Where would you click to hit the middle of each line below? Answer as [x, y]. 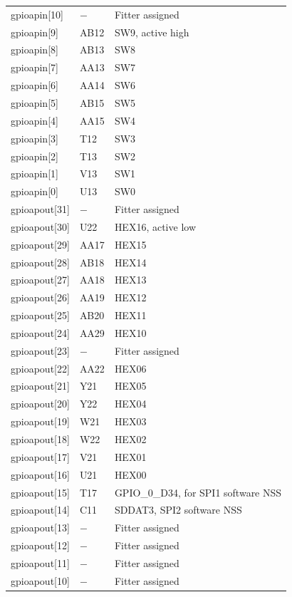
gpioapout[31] [40, 209]
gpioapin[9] [35, 32]
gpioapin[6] [35, 85]
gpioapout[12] [40, 545]
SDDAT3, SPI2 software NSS [178, 510]
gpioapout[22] [40, 368]
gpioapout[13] [40, 528]
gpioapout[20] [40, 404]
